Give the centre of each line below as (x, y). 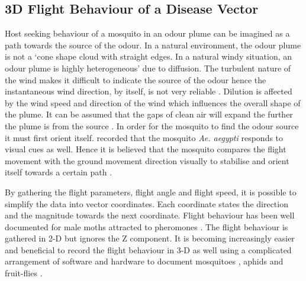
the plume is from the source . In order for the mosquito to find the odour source (152, 125)
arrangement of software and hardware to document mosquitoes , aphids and (144, 261)
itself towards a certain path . (59, 172)
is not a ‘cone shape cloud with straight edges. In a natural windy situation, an (149, 56)
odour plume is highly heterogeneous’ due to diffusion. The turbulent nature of (148, 68)
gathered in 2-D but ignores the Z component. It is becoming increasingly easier (150, 238)
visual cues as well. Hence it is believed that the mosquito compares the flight (146, 149)
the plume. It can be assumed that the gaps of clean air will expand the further (149, 114)
